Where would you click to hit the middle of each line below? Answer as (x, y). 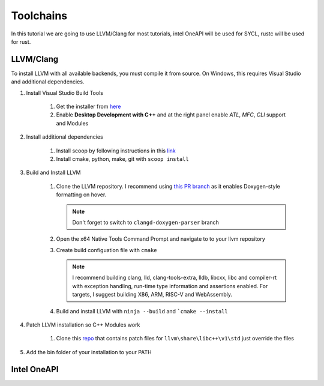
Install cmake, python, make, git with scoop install (122, 158)
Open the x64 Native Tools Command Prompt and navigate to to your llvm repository (160, 239)
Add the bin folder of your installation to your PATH (89, 352)
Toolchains (39, 16)
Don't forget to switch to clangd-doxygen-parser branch (145, 222)
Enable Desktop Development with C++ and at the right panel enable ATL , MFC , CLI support (171, 115)
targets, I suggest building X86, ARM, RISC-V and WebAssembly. (152, 295)
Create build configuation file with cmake (106, 250)
